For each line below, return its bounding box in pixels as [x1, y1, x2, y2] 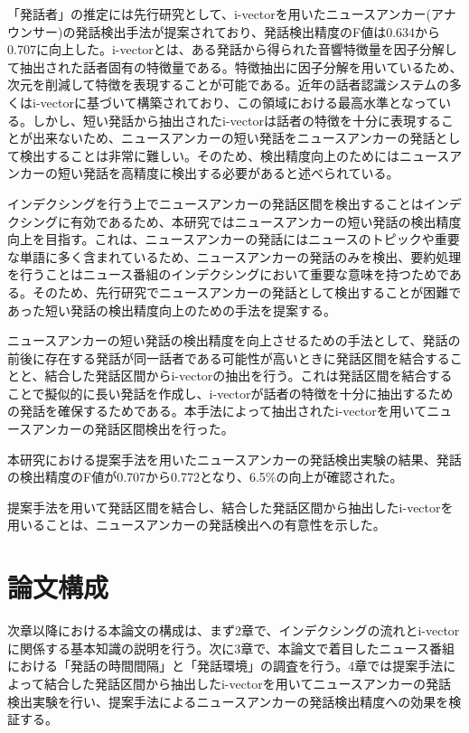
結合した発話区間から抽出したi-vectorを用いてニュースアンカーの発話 [43, 673, 452, 692]
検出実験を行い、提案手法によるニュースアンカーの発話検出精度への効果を [7, 691, 449, 710]
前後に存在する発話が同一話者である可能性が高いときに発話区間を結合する [7, 348, 450, 367]
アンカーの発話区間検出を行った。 [32, 419, 234, 438]
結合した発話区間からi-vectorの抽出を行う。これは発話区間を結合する [44, 366, 453, 385]
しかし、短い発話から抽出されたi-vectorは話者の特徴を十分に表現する [32, 110, 441, 129]
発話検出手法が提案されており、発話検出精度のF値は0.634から [75, 22, 441, 41]
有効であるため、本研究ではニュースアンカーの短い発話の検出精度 [70, 211, 462, 230]
